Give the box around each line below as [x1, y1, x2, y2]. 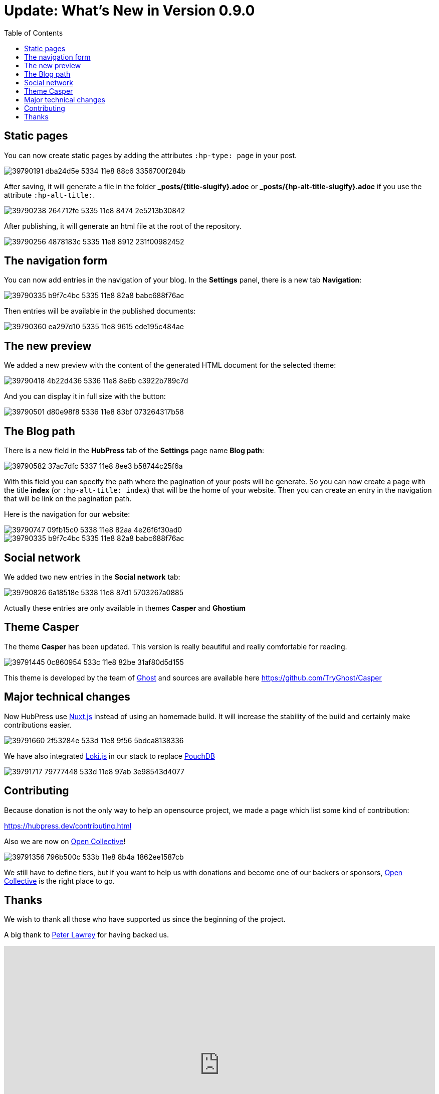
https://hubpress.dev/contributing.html [4, 821, 132, 830]
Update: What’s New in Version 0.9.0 [4, 2, 255, 19]
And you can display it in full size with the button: [4, 392, 166, 401]
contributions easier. [4, 720, 72, 729]
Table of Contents [4, 28, 63, 37]
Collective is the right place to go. [4, 876, 115, 885]
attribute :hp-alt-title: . [4, 190, 95, 199]
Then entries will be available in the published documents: [4, 307, 196, 316]
